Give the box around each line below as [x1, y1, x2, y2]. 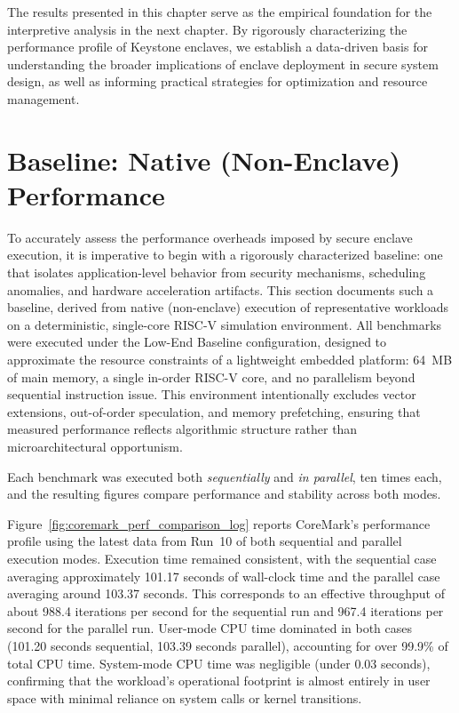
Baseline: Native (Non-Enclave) [7, 141, 400, 178]
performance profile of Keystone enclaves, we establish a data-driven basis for [7, 37, 428, 56]
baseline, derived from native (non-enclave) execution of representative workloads [7, 298, 449, 316]
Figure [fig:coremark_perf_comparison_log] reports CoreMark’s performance [7, 514, 431, 533]
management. [7, 89, 80, 108]
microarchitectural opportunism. [7, 437, 183, 455]
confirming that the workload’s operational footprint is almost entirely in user [7, 671, 431, 690]
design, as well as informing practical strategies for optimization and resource [7, 72, 428, 91]
